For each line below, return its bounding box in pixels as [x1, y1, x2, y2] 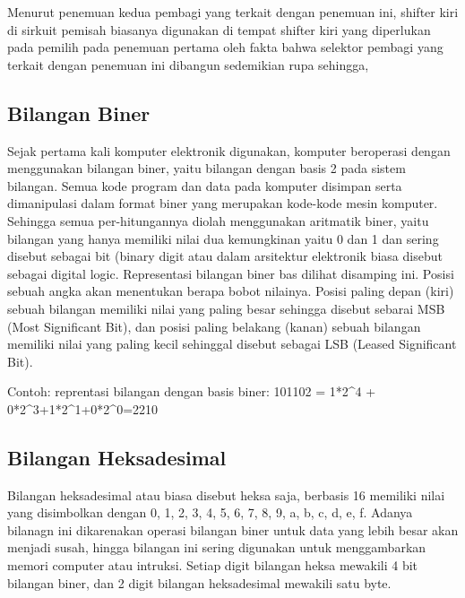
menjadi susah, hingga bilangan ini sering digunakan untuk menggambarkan [7, 538, 426, 557]
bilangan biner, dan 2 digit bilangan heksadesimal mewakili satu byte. [7, 573, 392, 592]
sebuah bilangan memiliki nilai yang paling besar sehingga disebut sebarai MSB [7, 299, 445, 317]
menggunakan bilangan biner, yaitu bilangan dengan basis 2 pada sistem [7, 159, 406, 178]
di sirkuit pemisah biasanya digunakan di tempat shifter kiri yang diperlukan [7, 20, 431, 39]
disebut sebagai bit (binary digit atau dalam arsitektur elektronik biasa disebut [7, 247, 443, 265]
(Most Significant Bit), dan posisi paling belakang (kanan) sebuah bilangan [7, 316, 421, 335]
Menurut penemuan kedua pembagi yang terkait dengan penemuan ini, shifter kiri [7, 3, 459, 21]
